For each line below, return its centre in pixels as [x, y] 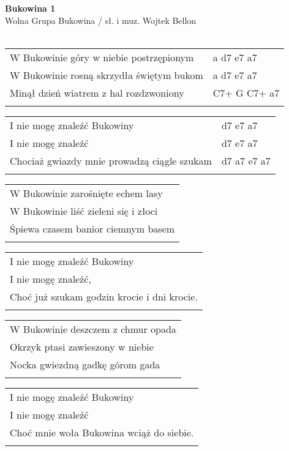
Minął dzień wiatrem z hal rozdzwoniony [97, 92]
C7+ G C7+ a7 [246, 92]
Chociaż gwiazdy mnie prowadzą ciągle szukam [111, 160]
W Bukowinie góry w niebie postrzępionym [102, 57]
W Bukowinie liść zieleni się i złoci [84, 211]
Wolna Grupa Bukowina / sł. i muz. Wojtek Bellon [101, 20]
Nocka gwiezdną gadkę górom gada [85, 364]
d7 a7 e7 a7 [246, 160]
